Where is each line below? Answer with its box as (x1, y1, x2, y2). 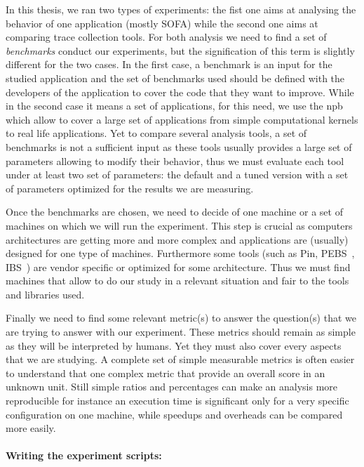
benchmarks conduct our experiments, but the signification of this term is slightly (6, 43, 355, 58)
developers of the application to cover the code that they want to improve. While (6, 84, 354, 99)
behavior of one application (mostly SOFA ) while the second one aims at (6, 15, 318, 30)
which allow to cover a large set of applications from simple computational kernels (6, 112, 358, 126)
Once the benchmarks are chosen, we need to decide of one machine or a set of (6, 204, 343, 219)
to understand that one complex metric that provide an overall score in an (6, 365, 325, 380)
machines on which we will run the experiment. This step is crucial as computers (6, 218, 353, 232)
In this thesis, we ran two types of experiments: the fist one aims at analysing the (6, 2, 356, 16)
